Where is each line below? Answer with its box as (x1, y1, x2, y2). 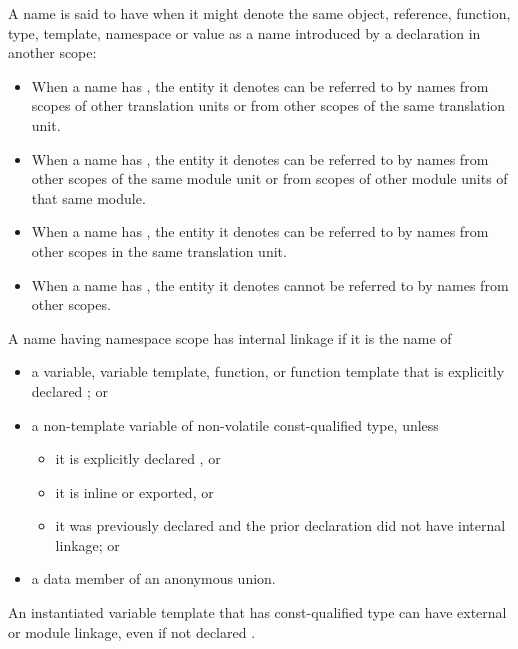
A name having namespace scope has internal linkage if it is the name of (8, 327, 452, 348)
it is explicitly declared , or (55, 448, 221, 469)
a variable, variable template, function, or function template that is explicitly (31, 361, 505, 382)
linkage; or (55, 534, 120, 555)
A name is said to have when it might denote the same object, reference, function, (8, 3, 511, 23)
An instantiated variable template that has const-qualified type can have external (8, 602, 507, 623)
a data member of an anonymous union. (31, 568, 276, 589)
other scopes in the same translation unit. (31, 240, 287, 261)
